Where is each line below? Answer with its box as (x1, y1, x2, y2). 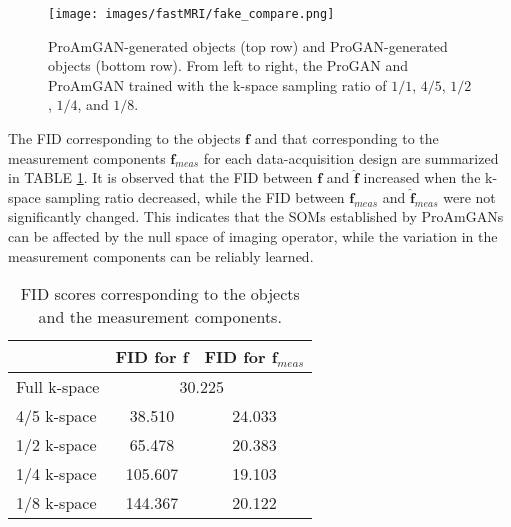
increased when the (363, 167, 481, 188)
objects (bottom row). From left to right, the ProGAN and (48, 55, 409, 76)
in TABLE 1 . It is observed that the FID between (8, 167, 313, 188)
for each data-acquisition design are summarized (203, 147, 499, 168)
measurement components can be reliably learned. (8, 245, 314, 266)
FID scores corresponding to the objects (20, 282, 300, 306)
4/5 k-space (16, 404, 97, 428)
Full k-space (16, 375, 100, 399)
